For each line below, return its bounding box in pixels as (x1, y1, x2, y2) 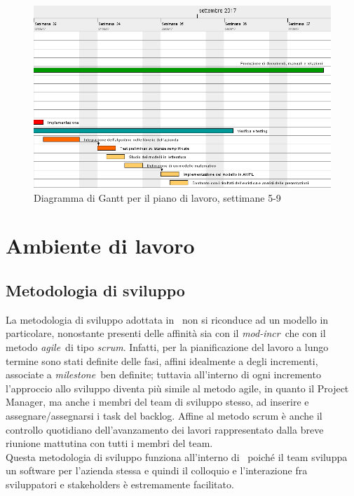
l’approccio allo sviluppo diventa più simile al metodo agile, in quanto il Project (6, 380, 349, 395)
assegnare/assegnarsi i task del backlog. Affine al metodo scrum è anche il (6, 408, 322, 423)
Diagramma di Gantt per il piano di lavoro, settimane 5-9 (34, 190, 281, 205)
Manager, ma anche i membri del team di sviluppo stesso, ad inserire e (6, 394, 309, 409)
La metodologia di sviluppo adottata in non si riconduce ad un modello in (6, 312, 329, 326)
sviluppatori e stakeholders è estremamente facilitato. (6, 476, 234, 491)
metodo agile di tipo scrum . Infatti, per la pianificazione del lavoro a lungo (6, 340, 329, 354)
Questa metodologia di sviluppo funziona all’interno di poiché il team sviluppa (6, 449, 348, 464)
